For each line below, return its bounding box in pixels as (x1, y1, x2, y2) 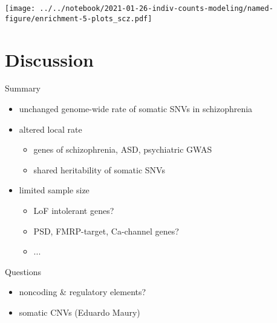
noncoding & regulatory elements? (19, 285, 146, 298)
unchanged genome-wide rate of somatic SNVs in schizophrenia (19, 102, 253, 115)
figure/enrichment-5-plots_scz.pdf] (5, 14, 152, 23)
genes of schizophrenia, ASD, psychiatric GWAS (33, 143, 212, 156)
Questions (5, 265, 42, 278)
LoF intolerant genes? (33, 204, 114, 216)
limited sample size (19, 184, 90, 196)
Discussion (5, 47, 94, 72)
